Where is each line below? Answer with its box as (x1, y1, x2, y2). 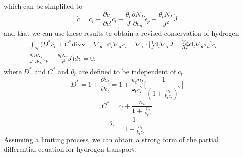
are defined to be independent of (78, 66, 176, 76)
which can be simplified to (4, 1, 83, 11)
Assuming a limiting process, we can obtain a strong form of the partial (4, 134, 219, 144)
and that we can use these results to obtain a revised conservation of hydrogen (4, 28, 239, 38)
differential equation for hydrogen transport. (4, 144, 136, 154)
